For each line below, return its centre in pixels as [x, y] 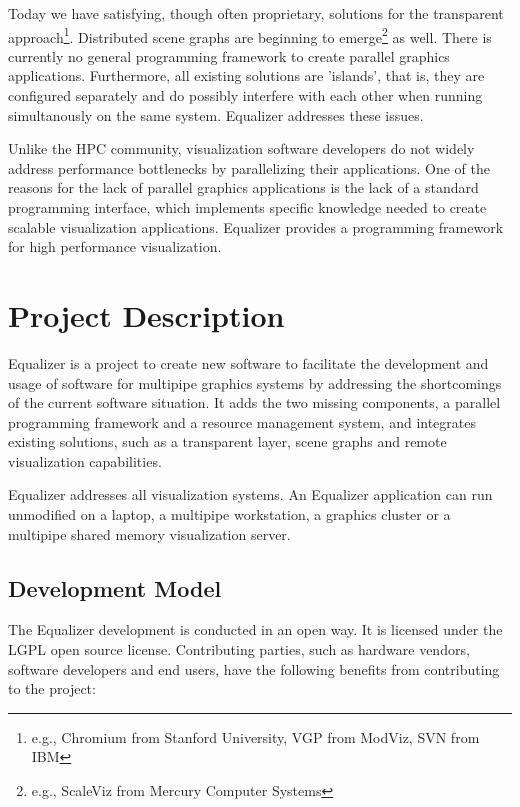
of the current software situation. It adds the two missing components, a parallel [254, 402]
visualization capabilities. [85, 460]
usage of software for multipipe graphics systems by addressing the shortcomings [255, 382]
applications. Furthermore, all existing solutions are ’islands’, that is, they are [246, 75]
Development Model [115, 587]
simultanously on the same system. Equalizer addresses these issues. [216, 114]
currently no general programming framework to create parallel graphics [229, 55]
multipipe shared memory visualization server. [149, 533]
